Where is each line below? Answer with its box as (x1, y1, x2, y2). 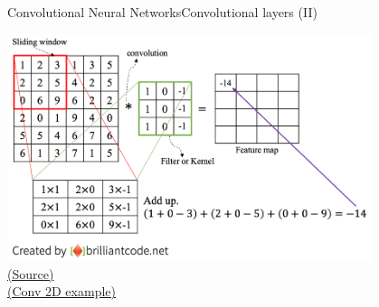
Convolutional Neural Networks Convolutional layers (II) (7, 3, 317, 21)
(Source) (7, 264, 54, 283)
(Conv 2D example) (7, 282, 116, 301)
